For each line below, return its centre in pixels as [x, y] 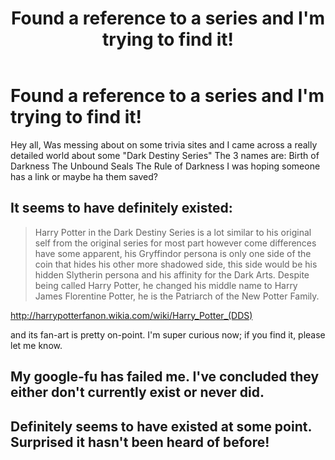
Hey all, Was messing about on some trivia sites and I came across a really [164, 144]
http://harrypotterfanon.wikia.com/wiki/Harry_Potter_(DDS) [131, 315]
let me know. [36, 345]
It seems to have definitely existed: [121, 208]
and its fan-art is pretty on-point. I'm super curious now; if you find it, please [168, 334]
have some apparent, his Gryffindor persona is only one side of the [173, 253]
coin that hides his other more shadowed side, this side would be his [176, 264]
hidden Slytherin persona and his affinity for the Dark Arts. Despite [172, 274]
